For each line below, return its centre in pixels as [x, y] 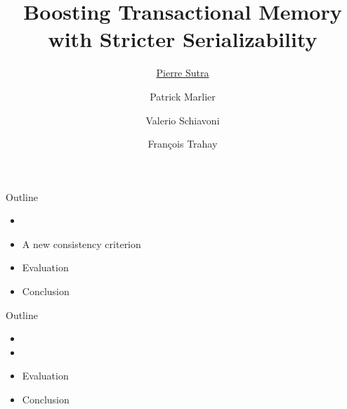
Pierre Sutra [183, 73]
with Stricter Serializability [183, 39]
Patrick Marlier [183, 96]
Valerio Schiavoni [183, 120]
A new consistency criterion [81, 244]
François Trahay [183, 144]
